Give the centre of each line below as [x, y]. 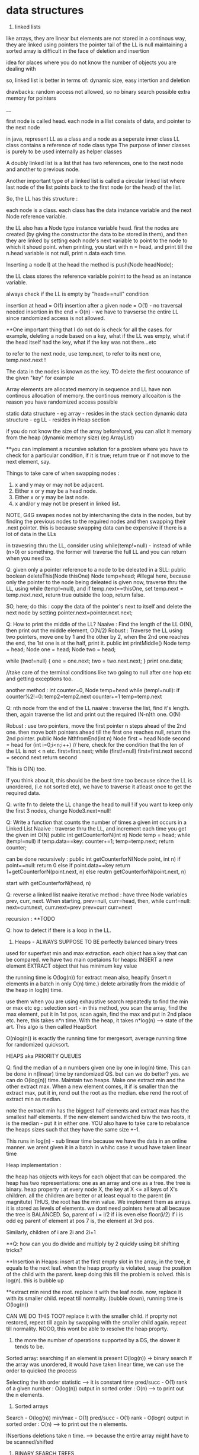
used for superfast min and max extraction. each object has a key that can [97, 953]
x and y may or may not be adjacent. [59, 484]
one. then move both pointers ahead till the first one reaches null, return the [98, 732]
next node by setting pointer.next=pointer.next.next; [70, 613]
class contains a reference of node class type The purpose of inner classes [98, 145]
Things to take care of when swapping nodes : [63, 473]
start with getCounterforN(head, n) [49, 883]
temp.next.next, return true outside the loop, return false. [76, 595]
